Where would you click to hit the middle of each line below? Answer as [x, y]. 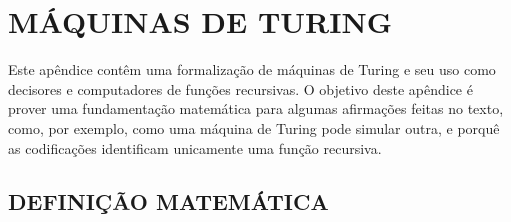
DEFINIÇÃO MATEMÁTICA [168, 201]
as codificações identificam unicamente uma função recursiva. [195, 147]
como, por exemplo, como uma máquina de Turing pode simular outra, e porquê [254, 127]
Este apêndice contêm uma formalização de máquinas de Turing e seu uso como [252, 69]
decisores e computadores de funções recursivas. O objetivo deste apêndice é [240, 88]
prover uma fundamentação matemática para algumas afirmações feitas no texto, [256, 108]
